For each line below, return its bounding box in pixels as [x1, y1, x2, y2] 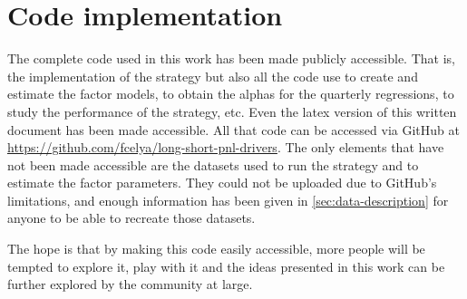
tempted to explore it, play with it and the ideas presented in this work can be [7, 256, 445, 275]
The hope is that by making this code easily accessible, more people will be [7, 239, 425, 258]
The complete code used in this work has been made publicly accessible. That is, [7, 49, 455, 68]
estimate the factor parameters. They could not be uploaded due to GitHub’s [7, 173, 437, 192]
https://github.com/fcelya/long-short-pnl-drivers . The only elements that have [7, 138, 444, 157]
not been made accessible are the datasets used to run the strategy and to [7, 155, 419, 174]
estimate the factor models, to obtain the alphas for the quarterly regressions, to [7, 84, 454, 103]
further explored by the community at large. [7, 275, 253, 294]
